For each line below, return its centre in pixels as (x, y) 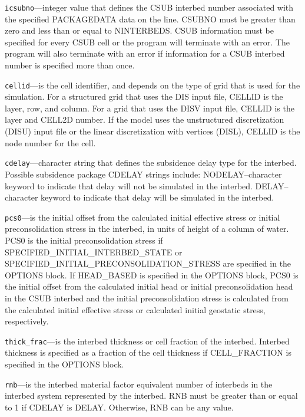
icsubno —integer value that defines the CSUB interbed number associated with (149, 7)
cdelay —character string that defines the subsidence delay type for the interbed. (151, 162)
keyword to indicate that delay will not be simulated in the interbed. (129, 185)
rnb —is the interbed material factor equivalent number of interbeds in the (139, 384)
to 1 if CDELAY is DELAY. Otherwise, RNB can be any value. (119, 407)
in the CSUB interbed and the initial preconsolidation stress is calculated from (147, 298)
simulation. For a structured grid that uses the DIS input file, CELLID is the (144, 96)
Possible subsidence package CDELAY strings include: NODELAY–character (143, 174)
